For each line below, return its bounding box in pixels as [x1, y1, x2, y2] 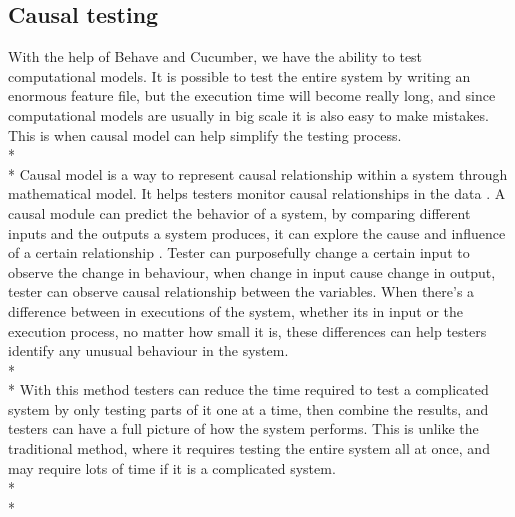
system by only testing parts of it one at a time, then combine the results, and [8, 398, 489, 419]
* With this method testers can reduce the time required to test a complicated [8, 379, 489, 400]
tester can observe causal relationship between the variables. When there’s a [8, 281, 475, 302]
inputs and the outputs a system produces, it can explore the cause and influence [8, 222, 506, 243]
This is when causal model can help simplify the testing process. [8, 124, 402, 145]
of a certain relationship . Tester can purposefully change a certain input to [8, 242, 470, 263]
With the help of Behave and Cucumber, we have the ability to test [8, 46, 423, 67]
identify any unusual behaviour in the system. [8, 340, 289, 361]
